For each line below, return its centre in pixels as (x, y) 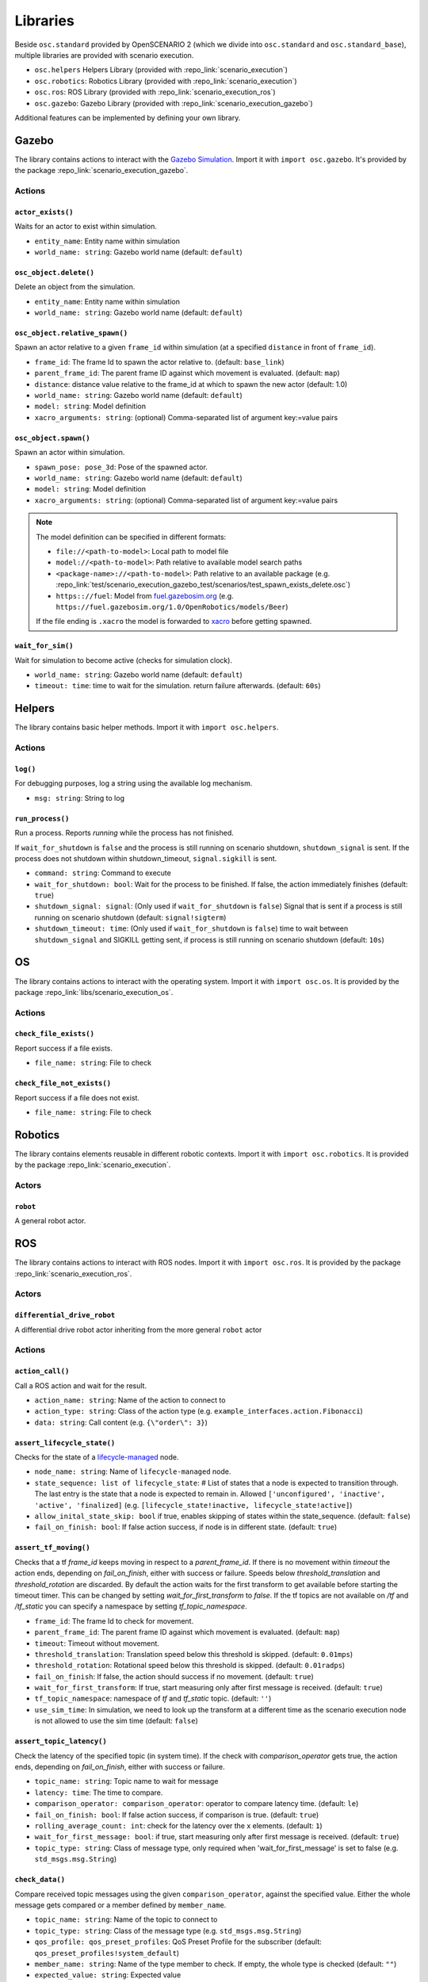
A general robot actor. (50, 1221)
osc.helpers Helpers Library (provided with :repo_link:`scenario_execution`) (161, 70)
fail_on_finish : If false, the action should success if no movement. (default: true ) (174, 1676)
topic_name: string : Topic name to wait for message (126, 1781)
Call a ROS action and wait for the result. (80, 1385)
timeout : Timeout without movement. (97, 1643)
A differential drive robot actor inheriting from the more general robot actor (138, 1330)
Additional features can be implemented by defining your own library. (128, 117)
